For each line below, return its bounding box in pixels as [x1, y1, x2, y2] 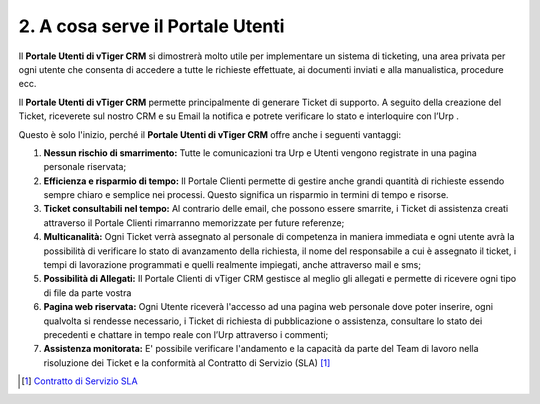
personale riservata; [43, 161, 127, 173]
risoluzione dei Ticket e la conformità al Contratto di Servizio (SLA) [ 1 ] [43, 356, 331, 369]
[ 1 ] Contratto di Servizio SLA [21, 375, 139, 387]
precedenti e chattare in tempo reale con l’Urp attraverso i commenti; [43, 328, 329, 340]
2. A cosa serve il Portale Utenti [18, 15, 285, 37]
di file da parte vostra [43, 286, 132, 299]
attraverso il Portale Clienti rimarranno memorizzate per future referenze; [43, 216, 345, 229]
